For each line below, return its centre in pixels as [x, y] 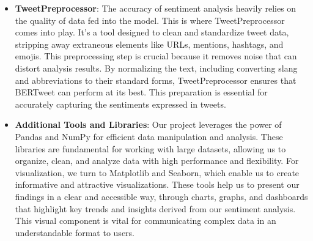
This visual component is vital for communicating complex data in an [145, 221]
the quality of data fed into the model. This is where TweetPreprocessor [150, 20]
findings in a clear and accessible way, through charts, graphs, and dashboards [161, 196]
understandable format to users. [75, 232]
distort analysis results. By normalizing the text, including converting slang [156, 68]
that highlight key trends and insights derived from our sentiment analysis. [155, 208]
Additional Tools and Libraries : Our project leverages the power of [148, 124]
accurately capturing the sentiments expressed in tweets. [120, 104]
